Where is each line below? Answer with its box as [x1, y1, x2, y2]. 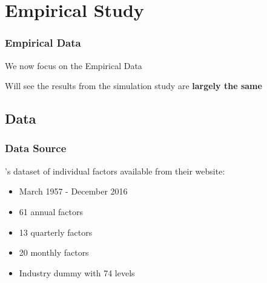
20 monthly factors [19, 246, 89, 259]
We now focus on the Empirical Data [5, 59, 142, 72]
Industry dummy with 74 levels [19, 266, 135, 279]
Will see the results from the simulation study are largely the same [5, 79, 262, 92]
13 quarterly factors [19, 225, 93, 238]
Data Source [5, 141, 67, 156]
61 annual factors [19, 205, 83, 218]
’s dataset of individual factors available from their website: [5, 164, 225, 177]
